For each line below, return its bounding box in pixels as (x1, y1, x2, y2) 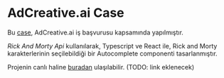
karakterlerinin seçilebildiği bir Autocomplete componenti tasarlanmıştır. (7, 49, 218, 58)
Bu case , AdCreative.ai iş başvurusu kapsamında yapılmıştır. (7, 28, 183, 37)
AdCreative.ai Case (7, 5, 124, 21)
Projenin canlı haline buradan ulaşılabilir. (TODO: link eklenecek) (7, 63, 195, 71)
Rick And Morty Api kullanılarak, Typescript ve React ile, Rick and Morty (7, 41, 218, 50)
